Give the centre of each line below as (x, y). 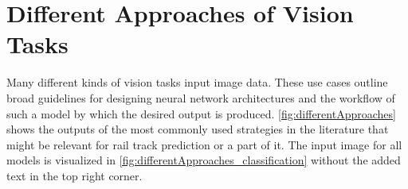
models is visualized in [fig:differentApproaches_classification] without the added (204, 160)
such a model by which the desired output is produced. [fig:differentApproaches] (201, 113)
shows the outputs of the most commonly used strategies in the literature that (198, 129)
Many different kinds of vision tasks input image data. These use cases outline (197, 82)
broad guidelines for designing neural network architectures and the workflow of (201, 97)
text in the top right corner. (75, 175)
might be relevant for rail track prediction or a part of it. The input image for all (204, 144)
